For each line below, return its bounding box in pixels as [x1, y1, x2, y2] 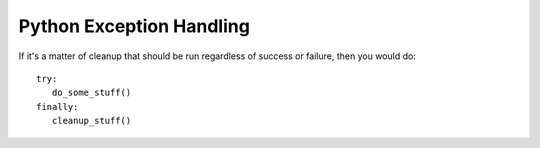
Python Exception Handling [18, 15, 250, 37]
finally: [36, 101, 79, 112]
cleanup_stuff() [51, 115, 132, 127]
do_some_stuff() [51, 87, 132, 99]
